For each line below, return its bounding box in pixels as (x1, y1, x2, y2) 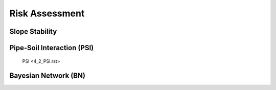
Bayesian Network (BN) (9, 72, 86, 80)
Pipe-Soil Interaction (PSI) (9, 43, 94, 52)
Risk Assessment (9, 8, 85, 19)
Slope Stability (9, 27, 57, 36)
